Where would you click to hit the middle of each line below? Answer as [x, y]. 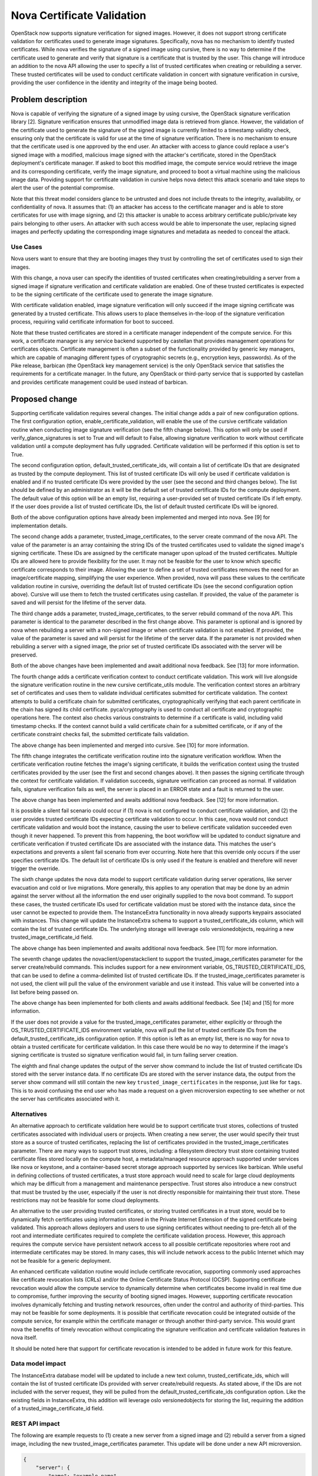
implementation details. [39, 525]
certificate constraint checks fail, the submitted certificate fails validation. [100, 734]
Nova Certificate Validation [79, 15]
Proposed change [44, 399]
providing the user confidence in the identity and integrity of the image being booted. [114, 82]
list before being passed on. [45, 992]
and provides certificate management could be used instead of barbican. [100, 382]
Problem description [49, 99]
